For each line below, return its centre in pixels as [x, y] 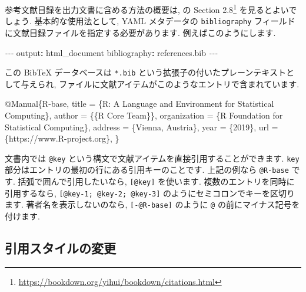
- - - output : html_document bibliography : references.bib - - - [111, 52]
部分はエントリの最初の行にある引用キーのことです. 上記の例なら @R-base [147, 170]
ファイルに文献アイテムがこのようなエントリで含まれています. [179, 83]
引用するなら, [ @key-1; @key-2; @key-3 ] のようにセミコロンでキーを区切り [150, 193]
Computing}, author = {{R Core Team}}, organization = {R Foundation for [144, 115]
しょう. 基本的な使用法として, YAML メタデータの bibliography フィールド [150, 21]
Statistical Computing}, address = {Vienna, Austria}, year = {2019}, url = [142, 127]
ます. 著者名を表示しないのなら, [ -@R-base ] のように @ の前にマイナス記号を [152, 204]
